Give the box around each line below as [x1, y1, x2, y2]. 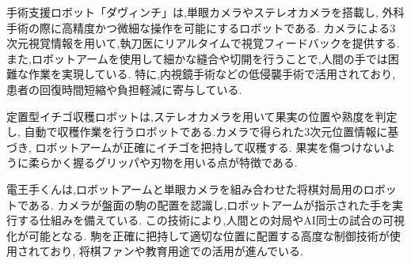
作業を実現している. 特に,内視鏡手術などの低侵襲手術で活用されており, [28, 66, 396, 82]
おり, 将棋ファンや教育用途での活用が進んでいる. [50, 243, 303, 259]
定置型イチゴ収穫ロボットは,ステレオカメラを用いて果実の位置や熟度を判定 [6, 107, 398, 124]
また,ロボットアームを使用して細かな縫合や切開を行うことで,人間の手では [6, 50, 388, 66]
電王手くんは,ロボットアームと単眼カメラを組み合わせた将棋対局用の [6, 180, 363, 197]
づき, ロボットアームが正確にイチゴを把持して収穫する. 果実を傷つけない [6, 138, 385, 155]
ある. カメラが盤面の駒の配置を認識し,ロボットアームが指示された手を [28, 196, 393, 213]
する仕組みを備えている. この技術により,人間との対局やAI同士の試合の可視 [17, 212, 405, 228]
